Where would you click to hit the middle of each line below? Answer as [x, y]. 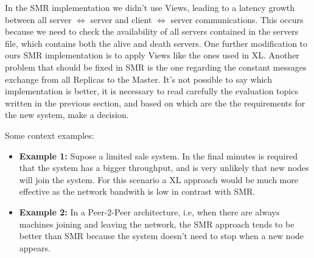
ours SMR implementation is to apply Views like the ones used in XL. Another [152, 55]
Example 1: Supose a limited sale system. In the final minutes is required [158, 155]
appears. [35, 247]
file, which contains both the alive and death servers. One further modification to [156, 43]
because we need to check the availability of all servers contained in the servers [152, 31]
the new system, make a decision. [67, 115]
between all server [38, 19]
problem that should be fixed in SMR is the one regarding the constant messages [156, 67]
